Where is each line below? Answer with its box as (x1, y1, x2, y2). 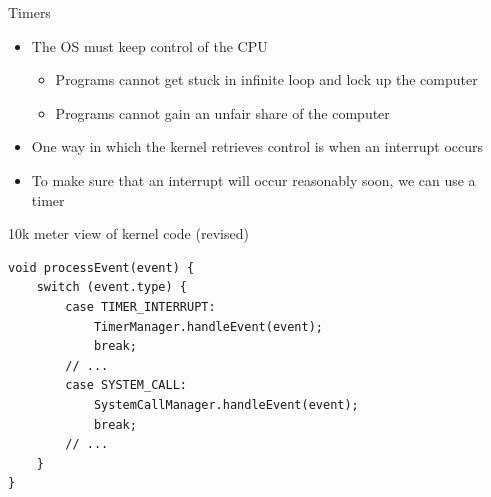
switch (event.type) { (36, 280, 187, 295)
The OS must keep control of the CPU (31, 35, 268, 56)
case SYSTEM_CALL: (65, 378, 187, 393)
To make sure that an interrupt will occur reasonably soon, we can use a (31, 169, 476, 190)
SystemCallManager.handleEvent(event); (93, 397, 359, 412)
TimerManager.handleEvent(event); (93, 319, 323, 334)
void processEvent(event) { (8, 260, 195, 275)
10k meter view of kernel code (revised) (8, 223, 249, 244)
